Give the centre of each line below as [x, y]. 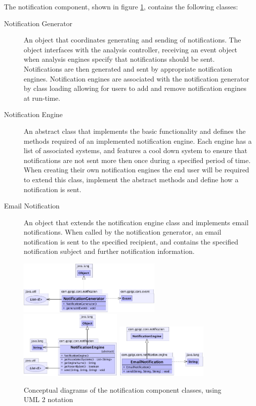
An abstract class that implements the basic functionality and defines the [135, 131]
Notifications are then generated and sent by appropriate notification [128, 68]
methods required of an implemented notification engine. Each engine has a [138, 141]
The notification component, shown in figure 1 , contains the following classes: [121, 6]
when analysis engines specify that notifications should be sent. [119, 59]
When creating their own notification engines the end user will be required [137, 170]
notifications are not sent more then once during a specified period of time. [137, 160]
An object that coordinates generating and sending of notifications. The [132, 40]
